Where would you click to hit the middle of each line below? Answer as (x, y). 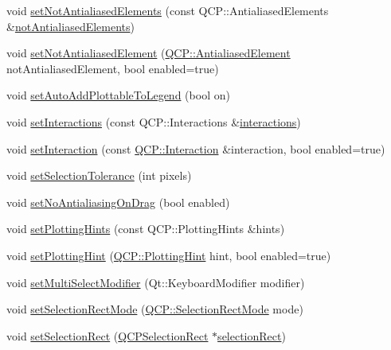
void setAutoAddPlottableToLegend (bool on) (118, 95)
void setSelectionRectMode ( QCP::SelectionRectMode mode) (155, 309)
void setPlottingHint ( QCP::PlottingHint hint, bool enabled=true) (169, 255)
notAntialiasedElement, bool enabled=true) (113, 68)
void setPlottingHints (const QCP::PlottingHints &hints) (146, 229)
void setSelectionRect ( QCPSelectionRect (108, 335)
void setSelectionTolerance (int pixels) (99, 175)
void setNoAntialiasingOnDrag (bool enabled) (118, 202)
